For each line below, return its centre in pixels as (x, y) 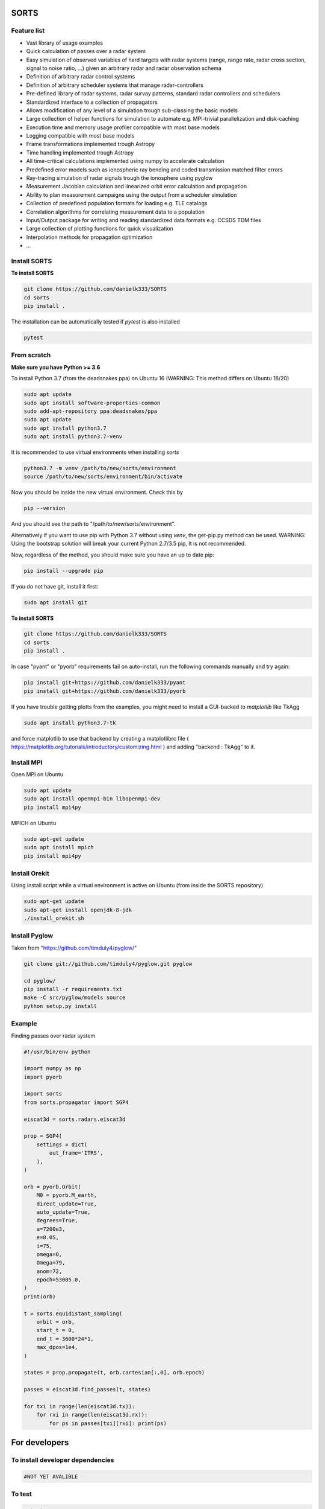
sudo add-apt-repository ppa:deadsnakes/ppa (91, 411)
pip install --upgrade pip (63, 571)
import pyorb (43, 1077)
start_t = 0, (56, 1330)
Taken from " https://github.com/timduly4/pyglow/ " (74, 948)
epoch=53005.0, (59, 1280)
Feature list (28, 31)
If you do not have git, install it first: (55, 586)
